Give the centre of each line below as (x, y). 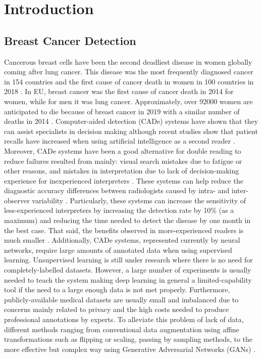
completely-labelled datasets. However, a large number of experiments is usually (128, 270)
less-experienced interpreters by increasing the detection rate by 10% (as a (119, 210)
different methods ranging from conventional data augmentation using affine (122, 329)
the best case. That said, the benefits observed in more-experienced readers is (124, 230)
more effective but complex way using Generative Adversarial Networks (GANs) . (130, 349)
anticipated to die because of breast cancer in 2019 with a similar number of (122, 111)
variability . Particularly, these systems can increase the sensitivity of (139, 200)
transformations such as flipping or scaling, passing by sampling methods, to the (128, 339)
